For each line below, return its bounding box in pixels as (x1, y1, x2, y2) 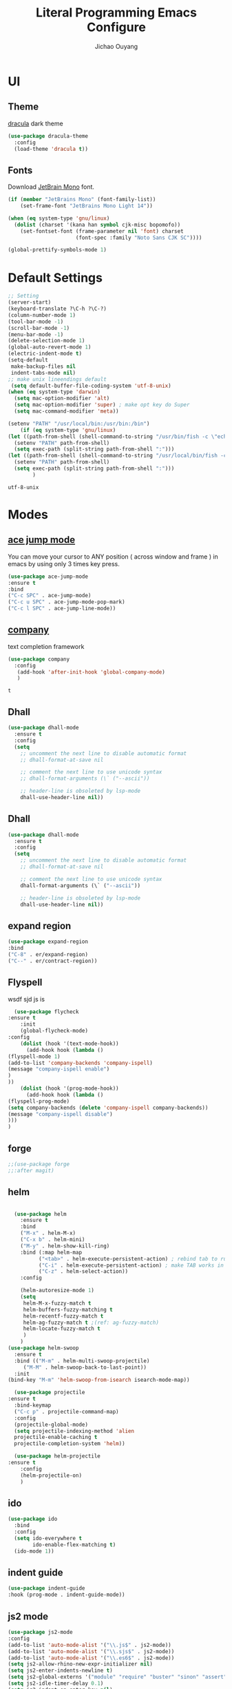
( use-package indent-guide (8, 1585, 85, 1592)
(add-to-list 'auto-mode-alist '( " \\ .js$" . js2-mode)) (8, 1641, 171, 1648)
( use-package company (8, 656, 70, 663)
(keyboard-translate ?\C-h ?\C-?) (8, 305, 107, 312)
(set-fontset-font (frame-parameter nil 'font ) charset (20, 227, 184, 235)
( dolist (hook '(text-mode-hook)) (20, 1040, 119, 1047)
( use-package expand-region (8, 938, 89, 945)
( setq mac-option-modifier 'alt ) (14, 395, 110, 402)
